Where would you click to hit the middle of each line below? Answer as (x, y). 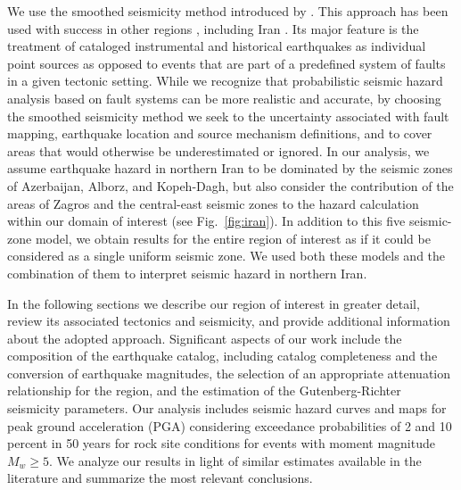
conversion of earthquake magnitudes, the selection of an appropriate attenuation (229, 373)
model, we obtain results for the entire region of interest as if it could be (233, 238)
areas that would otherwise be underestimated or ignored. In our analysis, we (218, 150)
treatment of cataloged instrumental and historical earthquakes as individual (217, 46)
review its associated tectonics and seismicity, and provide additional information (229, 321)
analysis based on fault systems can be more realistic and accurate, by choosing (224, 98)
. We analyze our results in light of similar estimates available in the (235, 460)
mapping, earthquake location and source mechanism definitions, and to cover (220, 133)
